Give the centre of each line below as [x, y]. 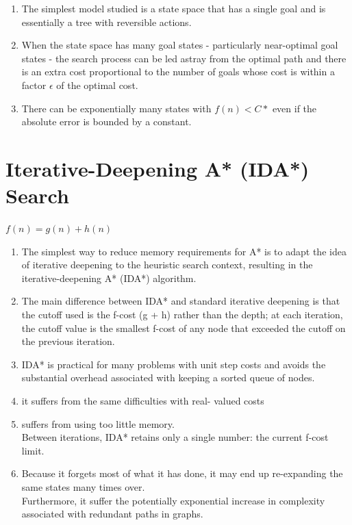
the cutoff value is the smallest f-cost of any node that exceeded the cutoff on [184, 328]
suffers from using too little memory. [98, 423]
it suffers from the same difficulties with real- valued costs [143, 400]
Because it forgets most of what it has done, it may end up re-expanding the [182, 473]
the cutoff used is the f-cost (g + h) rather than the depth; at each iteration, [182, 315]
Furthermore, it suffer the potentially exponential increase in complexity [173, 500]
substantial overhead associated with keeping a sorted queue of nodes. [168, 377]
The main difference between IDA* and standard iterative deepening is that [181, 301]
